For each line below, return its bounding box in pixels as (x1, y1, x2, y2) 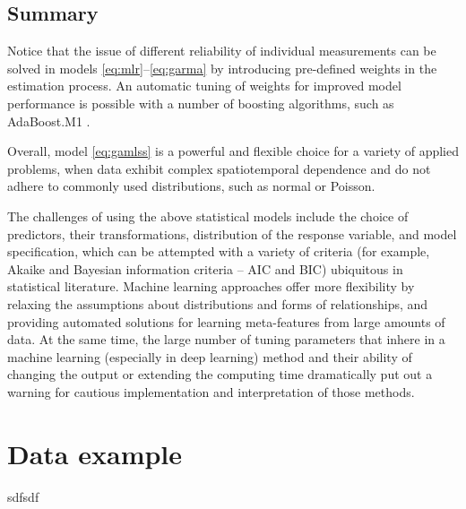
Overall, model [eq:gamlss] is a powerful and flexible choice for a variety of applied (7, 142, 460, 160)
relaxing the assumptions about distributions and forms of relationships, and (7, 294, 428, 313)
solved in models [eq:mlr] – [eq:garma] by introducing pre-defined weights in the (7, 58, 437, 77)
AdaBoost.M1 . (7, 111, 91, 130)
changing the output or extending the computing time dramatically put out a (7, 365, 433, 384)
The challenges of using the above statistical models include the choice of (7, 206, 409, 225)
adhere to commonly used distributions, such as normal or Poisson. (7, 177, 375, 195)
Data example (7, 435, 183, 471)
